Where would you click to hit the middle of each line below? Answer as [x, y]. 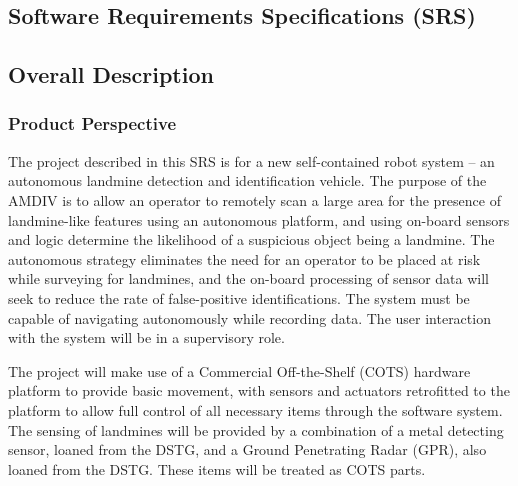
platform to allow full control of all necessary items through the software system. [255, 409]
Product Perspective [92, 123]
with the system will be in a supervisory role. [146, 337]
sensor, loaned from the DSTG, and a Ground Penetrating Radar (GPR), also [247, 449]
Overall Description [111, 74]
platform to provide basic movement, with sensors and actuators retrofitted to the [259, 390]
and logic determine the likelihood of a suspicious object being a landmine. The [251, 239]
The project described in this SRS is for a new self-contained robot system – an [251, 160]
